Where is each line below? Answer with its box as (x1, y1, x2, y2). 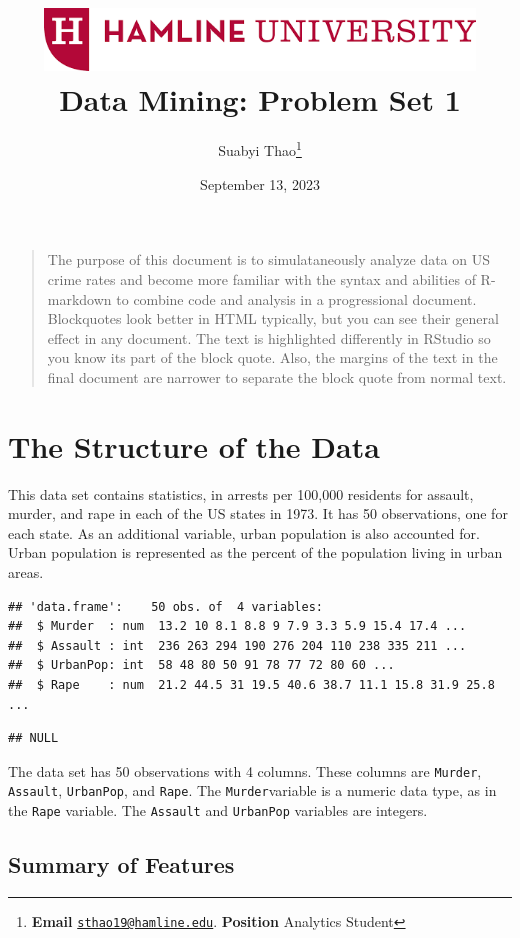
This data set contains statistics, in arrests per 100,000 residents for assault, (8, 483, 474, 504)
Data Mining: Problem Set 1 (59, 78, 461, 119)
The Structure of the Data (8, 425, 380, 466)
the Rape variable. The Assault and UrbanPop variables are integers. (8, 800, 428, 821)
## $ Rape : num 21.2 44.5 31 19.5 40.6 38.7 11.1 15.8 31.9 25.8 (8, 677, 495, 692)
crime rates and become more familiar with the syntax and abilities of (47, 268, 476, 289)
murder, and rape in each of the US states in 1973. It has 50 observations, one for (8, 503, 508, 524)
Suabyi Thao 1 (218, 137, 302, 161)
